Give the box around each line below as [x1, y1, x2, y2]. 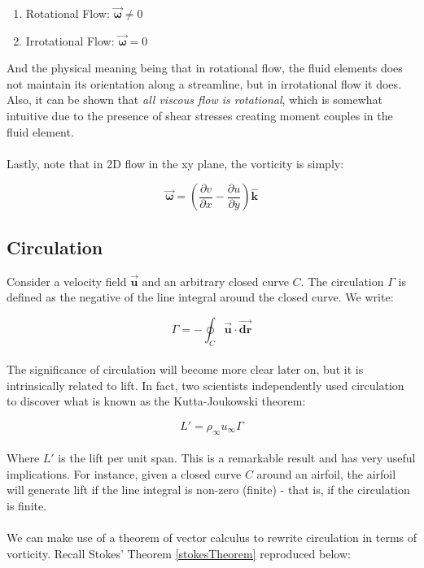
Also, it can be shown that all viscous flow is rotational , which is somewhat [7, 91, 383, 108]
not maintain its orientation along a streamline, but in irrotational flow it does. [7, 75, 401, 92]
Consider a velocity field [7, 272, 127, 289]
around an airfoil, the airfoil [256, 465, 396, 482]
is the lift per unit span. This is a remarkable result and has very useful [58, 449, 416, 466]
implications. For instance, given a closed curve [7, 465, 242, 482]
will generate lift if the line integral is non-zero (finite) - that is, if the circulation [7, 481, 410, 498]
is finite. [7, 497, 47, 514]
